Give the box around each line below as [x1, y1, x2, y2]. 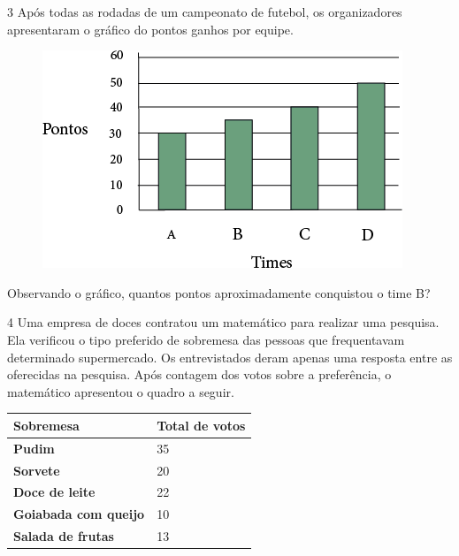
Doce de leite [13, 483, 96, 501]
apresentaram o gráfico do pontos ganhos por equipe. [7, 19, 294, 38]
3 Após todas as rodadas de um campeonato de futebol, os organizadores [7, 3, 402, 20]
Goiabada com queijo [13, 505, 145, 523]
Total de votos [157, 415, 246, 434]
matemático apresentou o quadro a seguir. [7, 382, 234, 400]
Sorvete [13, 461, 60, 479]
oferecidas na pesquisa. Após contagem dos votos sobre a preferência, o [7, 365, 392, 384]
